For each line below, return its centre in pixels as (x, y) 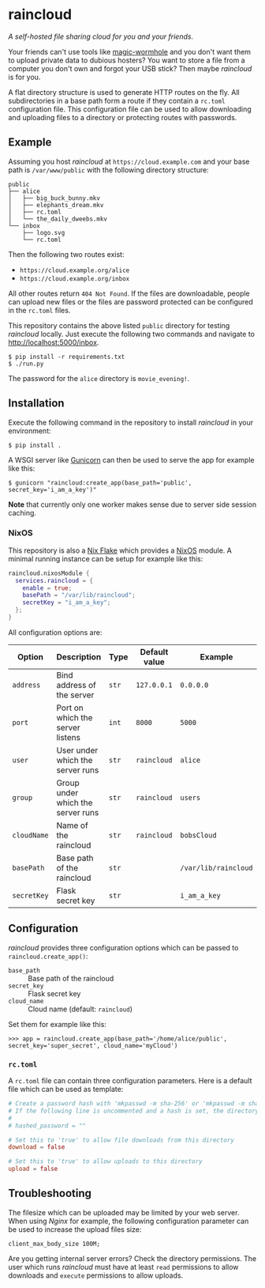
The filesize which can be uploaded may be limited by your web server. (124, 1212)
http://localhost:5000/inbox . (54, 342)
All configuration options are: (55, 632)
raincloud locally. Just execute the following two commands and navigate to (131, 334)
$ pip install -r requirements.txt (67, 357)
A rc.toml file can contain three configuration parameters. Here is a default (130, 1081)
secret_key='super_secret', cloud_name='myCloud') (93, 1045)
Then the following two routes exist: (66, 254)
